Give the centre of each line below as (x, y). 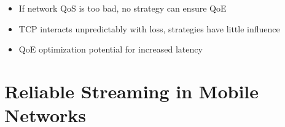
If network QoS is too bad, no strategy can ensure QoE (123, 8)
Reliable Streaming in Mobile (132, 91)
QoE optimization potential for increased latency (111, 49)
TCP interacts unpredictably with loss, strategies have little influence (149, 28)
